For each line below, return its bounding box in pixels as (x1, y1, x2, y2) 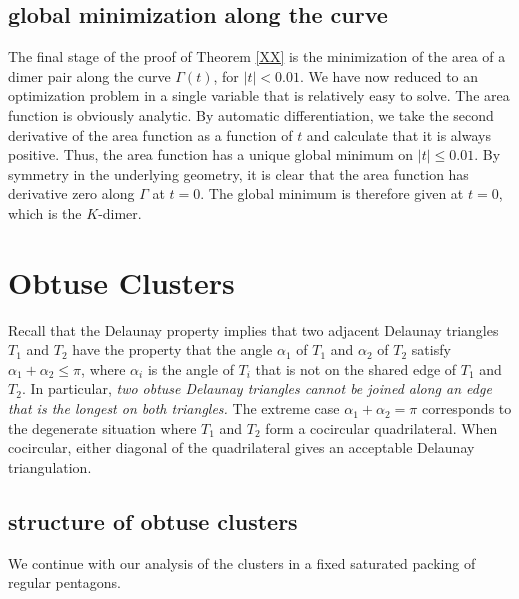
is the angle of (147, 358, 234, 379)
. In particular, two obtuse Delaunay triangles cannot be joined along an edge (21, 378, 492, 399)
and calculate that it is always (306, 124, 491, 145)
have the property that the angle (72, 339, 273, 360)
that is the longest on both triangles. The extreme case (8, 398, 340, 419)
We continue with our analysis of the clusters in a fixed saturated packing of (8, 552, 476, 573)
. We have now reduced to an (299, 65, 479, 86)
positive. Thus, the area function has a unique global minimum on (8, 144, 414, 165)
